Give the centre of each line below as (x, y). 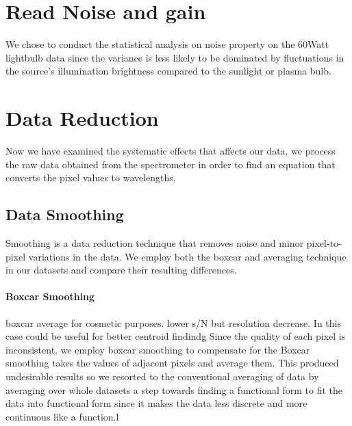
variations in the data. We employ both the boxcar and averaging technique (187, 256)
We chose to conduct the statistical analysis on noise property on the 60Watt (167, 44)
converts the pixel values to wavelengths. (91, 177)
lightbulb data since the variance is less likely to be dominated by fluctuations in (175, 57)
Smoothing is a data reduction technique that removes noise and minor (155, 243)
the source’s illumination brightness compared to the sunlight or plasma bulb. (168, 71)
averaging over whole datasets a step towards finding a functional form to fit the (174, 389)
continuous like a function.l (62, 416)
